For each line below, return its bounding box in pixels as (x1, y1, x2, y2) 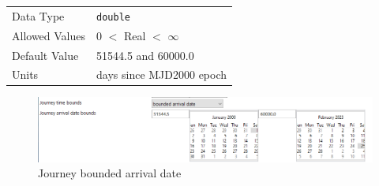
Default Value (12, 46, 79, 63)
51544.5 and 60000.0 (96, 46, 194, 63)
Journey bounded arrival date (38, 165, 182, 181)
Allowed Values (12, 27, 86, 43)
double (96, 11, 130, 23)
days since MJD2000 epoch (96, 66, 227, 83)
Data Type (12, 7, 65, 24)
